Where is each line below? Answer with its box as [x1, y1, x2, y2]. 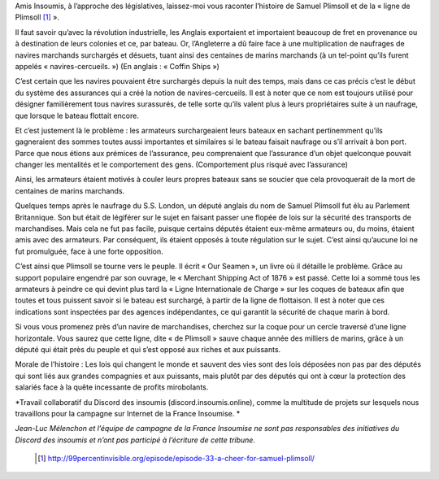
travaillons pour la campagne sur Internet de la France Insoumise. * [15, 408, 241, 418]
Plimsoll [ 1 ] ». [15, 12, 60, 22]
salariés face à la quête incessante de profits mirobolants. [15, 382, 209, 392]
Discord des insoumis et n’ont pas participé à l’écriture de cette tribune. [15, 435, 256, 445]
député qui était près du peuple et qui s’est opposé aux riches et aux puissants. [15, 344, 281, 354]
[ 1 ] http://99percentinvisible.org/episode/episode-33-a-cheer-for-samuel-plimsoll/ [37, 454, 315, 464]
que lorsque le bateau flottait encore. [15, 111, 140, 120]
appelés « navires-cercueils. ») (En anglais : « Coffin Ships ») [15, 61, 219, 71]
